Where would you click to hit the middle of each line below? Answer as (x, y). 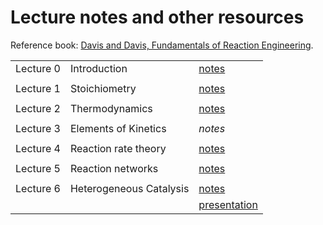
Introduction (98, 68)
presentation (228, 204)
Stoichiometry (103, 88)
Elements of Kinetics (118, 128)
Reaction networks (114, 168)
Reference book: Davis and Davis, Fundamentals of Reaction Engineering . (162, 45)
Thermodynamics (111, 108)
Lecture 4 (38, 148)
